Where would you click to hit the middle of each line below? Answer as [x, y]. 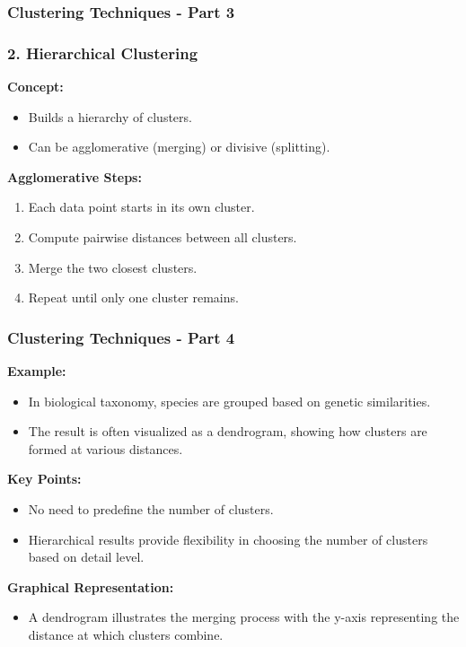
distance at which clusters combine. [126, 634]
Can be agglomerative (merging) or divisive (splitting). [179, 147]
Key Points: [44, 479]
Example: [37, 371]
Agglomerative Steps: [75, 176]
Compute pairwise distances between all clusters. [163, 237]
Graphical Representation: [91, 586]
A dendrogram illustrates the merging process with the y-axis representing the [244, 617]
